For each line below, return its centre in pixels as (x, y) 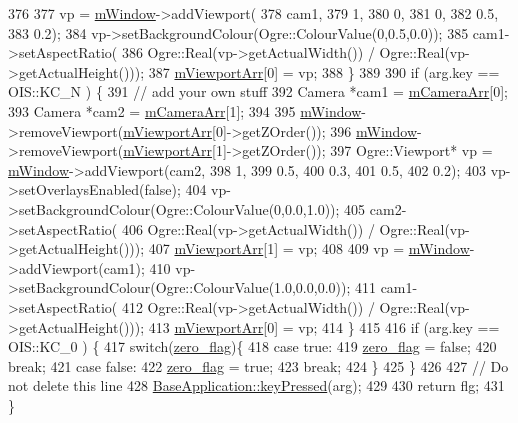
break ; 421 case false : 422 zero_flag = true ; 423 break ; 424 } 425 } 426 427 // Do (258, 365)
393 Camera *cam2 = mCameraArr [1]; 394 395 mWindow (185, 110)
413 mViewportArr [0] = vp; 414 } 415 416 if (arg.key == (324, 326)
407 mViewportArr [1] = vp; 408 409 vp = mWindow (309, 248)
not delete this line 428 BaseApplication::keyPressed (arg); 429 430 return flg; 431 (256, 385)
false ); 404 (175, 189)
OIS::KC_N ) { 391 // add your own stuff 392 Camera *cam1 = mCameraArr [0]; (258, 91)
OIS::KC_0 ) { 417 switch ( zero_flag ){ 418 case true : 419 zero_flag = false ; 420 (252, 346)
